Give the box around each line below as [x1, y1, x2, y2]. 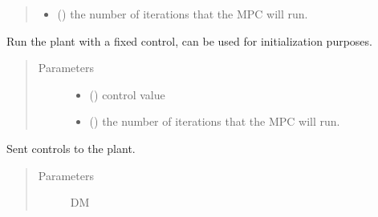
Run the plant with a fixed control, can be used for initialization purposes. [6, 32, 372, 49]
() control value [89, 86, 165, 102]
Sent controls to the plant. [6, 139, 136, 156]
